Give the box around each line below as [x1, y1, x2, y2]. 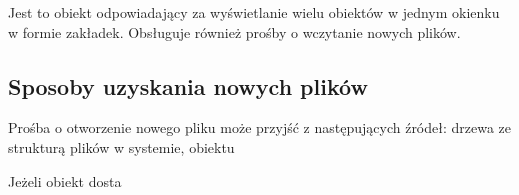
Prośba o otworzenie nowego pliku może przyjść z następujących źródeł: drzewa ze [8, 117, 512, 138]
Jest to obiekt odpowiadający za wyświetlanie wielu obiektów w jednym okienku [8, 2, 500, 22]
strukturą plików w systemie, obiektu [8, 136, 235, 157]
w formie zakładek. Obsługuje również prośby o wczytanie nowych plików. [8, 21, 461, 42]
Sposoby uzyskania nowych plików [8, 70, 368, 101]
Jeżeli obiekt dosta [8, 170, 122, 191]
